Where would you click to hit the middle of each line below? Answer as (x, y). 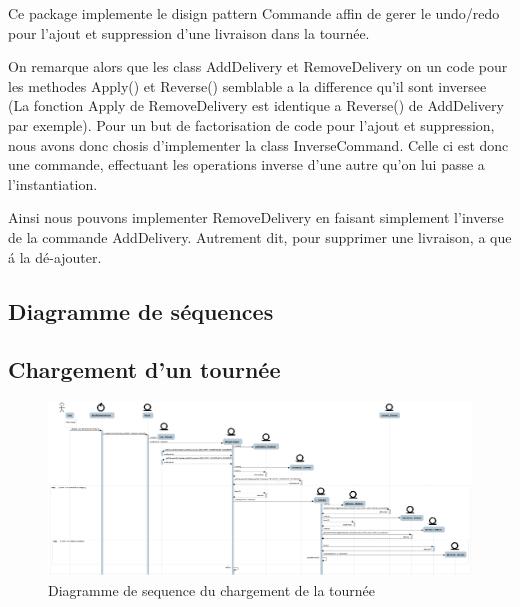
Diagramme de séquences (141, 310)
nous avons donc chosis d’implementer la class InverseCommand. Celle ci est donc (258, 144)
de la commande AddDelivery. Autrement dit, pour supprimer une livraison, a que (260, 236)
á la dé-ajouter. (55, 256)
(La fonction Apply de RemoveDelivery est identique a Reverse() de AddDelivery (256, 105)
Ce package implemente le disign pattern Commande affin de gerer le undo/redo (254, 13)
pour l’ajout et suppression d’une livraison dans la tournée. (189, 32)
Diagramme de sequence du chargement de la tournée (212, 590)
